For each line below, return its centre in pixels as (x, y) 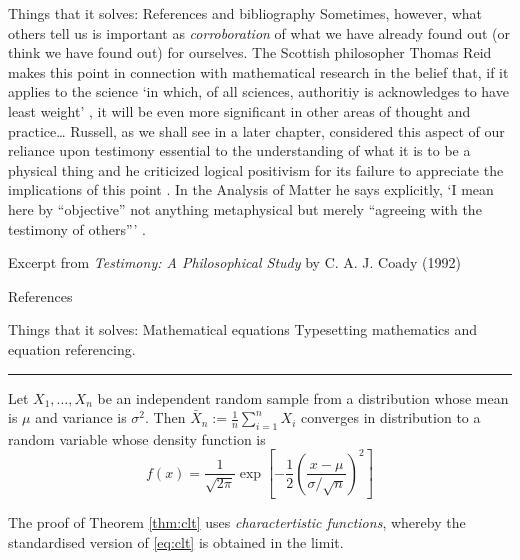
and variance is (81, 417)
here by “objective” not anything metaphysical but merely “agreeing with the (245, 208)
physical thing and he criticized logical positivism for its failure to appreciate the (256, 169)
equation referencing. (72, 348)
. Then (165, 417)
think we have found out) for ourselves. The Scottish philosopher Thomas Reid (250, 52)
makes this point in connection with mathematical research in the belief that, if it (258, 71)
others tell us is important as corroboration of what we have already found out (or (259, 32)
